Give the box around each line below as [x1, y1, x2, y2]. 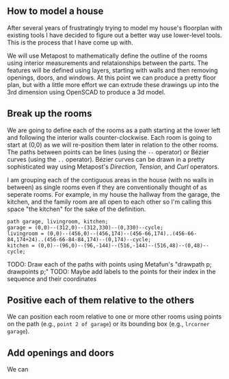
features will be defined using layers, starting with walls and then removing [7, 66, 218, 74]
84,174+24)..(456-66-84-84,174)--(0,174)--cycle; [7, 236, 152, 243]
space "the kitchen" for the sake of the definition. [7, 205, 146, 213]
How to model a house [7, 5, 104, 17]
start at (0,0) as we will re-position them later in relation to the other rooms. [7, 140, 219, 149]
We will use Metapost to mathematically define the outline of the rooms [7, 51, 208, 60]
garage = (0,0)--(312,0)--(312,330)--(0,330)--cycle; [7, 224, 164, 231]
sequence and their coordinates [7, 274, 97, 283]
